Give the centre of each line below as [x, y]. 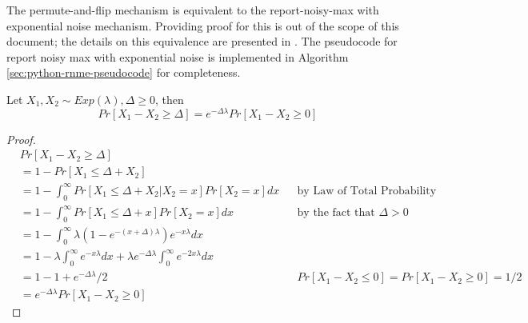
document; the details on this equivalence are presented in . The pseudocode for [202, 41]
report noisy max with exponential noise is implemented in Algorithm [178, 56]
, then [170, 99]
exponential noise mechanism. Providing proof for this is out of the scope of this [203, 25]
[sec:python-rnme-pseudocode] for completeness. [124, 72]
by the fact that [336, 213]
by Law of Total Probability [367, 191]
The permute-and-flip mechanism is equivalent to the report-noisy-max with [193, 10]
